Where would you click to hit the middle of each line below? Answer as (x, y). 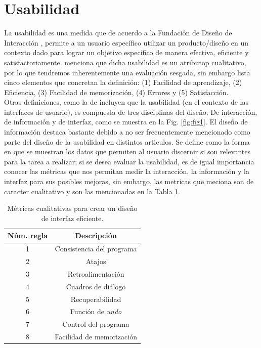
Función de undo (96, 311)
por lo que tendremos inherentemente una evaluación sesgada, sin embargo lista (127, 72)
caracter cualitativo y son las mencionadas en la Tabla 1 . (92, 191)
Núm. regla (28, 235)
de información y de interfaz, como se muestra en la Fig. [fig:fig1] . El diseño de (126, 122)
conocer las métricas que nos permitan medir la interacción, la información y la (127, 171)
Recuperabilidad (96, 299)
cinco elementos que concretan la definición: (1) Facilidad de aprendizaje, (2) (123, 82)
